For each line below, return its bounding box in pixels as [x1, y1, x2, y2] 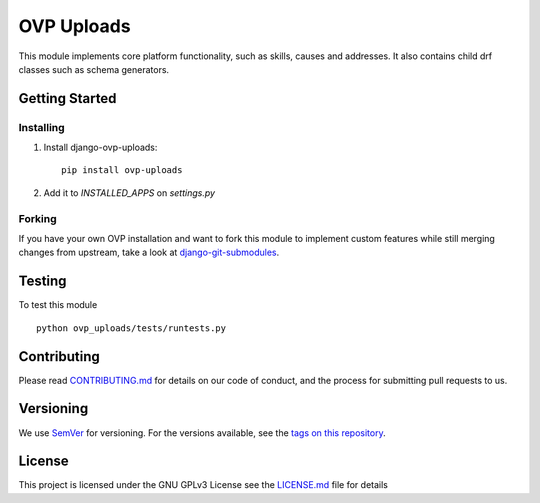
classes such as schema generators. [18, 63, 170, 75]
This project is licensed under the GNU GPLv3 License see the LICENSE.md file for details [18, 479, 389, 491]
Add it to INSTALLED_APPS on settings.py [43, 186, 215, 199]
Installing [18, 120, 65, 134]
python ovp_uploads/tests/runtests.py [36, 322, 227, 334]
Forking [18, 211, 57, 225]
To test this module [18, 299, 98, 311]
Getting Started [18, 90, 117, 107]
